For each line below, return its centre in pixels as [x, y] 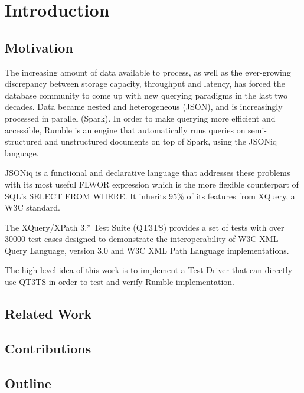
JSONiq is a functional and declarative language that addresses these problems [148, 173]
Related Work [48, 314]
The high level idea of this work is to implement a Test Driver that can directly [149, 270]
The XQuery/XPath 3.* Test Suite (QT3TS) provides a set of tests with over [145, 227]
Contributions [48, 348]
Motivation [39, 47]
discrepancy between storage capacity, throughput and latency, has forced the [145, 83]
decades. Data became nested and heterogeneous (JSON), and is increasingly [144, 107]
